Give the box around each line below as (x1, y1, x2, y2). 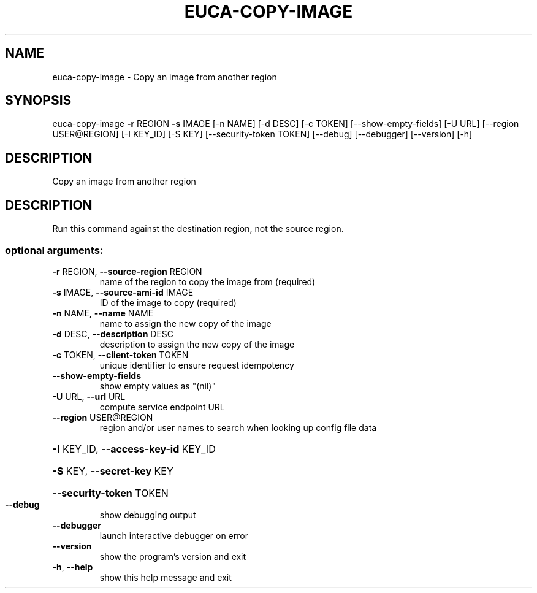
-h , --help (52, 561, 93, 572)
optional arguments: (5, 243, 104, 256)
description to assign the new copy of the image (99, 339, 295, 350)
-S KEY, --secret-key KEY (52, 464, 173, 477)
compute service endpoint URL (99, 401, 225, 412)
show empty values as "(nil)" (99, 380, 216, 391)
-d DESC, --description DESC (52, 328, 174, 339)
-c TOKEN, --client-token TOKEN (52, 349, 189, 360)
